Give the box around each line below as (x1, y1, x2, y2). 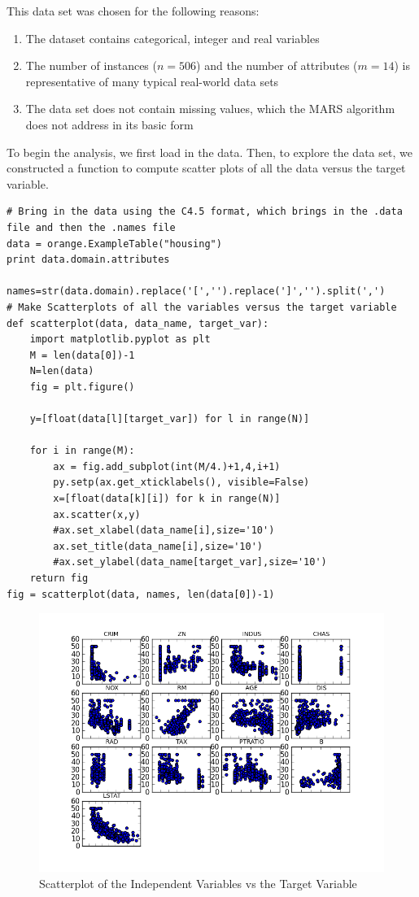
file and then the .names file (7, 221, 176, 233)
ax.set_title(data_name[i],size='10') (53, 540, 263, 552)
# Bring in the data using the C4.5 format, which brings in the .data (7, 206, 403, 218)
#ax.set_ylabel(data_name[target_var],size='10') (53, 556, 327, 568)
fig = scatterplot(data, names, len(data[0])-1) (7, 588, 275, 600)
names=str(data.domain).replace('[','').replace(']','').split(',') (7, 285, 386, 298)
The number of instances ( (25, 57, 157, 74)
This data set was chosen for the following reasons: (7, 2, 260, 19)
